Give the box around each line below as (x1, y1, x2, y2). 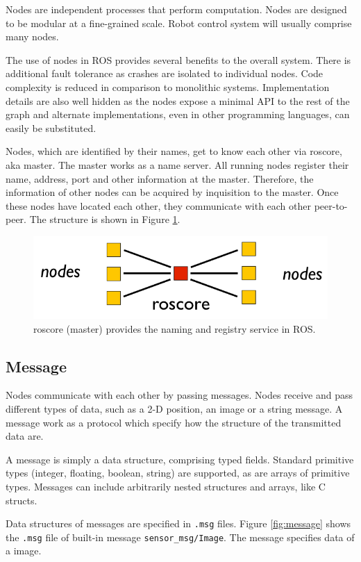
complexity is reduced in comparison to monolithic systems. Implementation (6, 79, 330, 94)
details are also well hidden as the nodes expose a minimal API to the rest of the (6, 93, 350, 108)
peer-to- (314, 198, 348, 213)
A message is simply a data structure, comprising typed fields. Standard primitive (6, 452, 354, 466)
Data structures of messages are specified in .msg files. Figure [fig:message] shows (6, 516, 351, 531)
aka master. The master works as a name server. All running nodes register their (6, 157, 349, 172)
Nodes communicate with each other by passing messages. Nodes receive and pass (6, 388, 353, 402)
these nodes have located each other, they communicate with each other (6, 198, 312, 213)
